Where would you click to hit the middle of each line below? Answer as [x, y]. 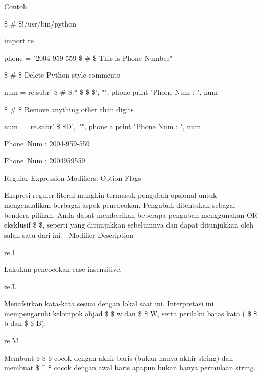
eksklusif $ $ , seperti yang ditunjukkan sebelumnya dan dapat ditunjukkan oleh [129, 225]
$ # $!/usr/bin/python [40, 23]
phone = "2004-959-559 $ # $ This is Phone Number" [88, 57]
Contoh [16, 6]
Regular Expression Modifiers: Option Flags [73, 177]
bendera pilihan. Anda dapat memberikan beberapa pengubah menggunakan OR [131, 215]
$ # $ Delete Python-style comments [62, 75]
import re [19, 41]
